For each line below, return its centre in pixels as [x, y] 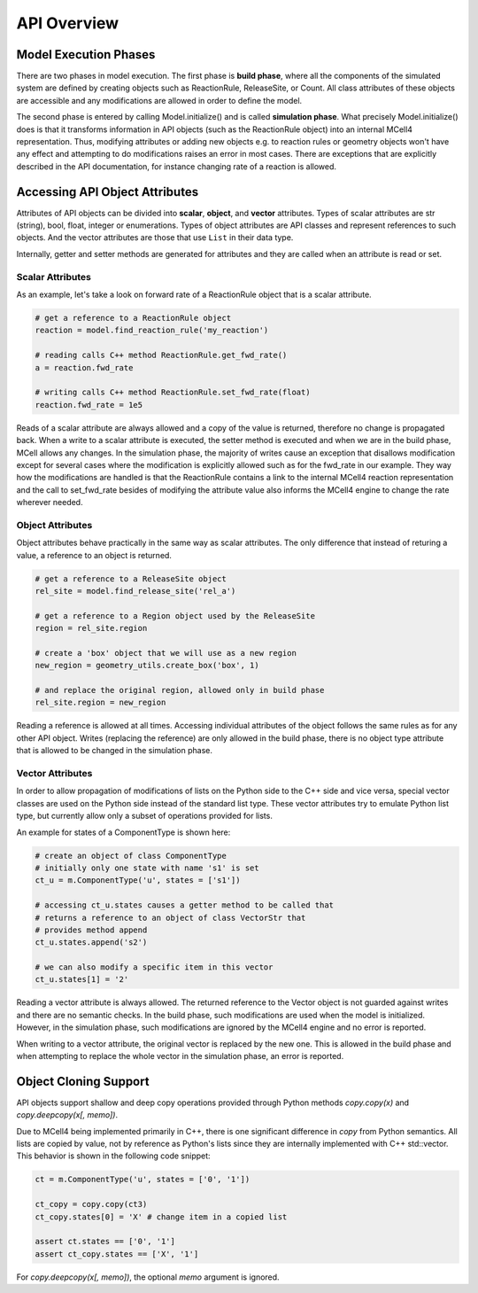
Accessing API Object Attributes [108, 192]
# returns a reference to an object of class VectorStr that [170, 918]
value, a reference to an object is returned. [94, 555]
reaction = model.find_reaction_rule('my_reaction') [152, 331]
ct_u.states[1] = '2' [82, 980]
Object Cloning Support [83, 1081]
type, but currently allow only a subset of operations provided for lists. [145, 816]
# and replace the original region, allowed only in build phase [180, 690]
